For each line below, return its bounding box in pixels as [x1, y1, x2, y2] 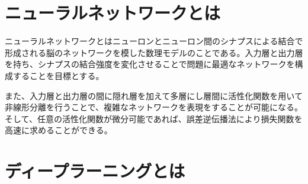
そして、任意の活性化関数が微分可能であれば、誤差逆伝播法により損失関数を [5, 112, 303, 124]
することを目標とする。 [12, 69, 104, 81]
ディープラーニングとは [5, 159, 185, 183]
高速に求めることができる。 [5, 124, 113, 136]
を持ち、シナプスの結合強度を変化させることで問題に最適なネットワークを [5, 58, 295, 70]
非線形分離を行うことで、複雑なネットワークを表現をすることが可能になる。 [5, 101, 303, 113]
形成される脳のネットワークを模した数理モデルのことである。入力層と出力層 [5, 46, 303, 58]
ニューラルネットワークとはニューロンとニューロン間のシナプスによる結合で [5, 35, 303, 47]
